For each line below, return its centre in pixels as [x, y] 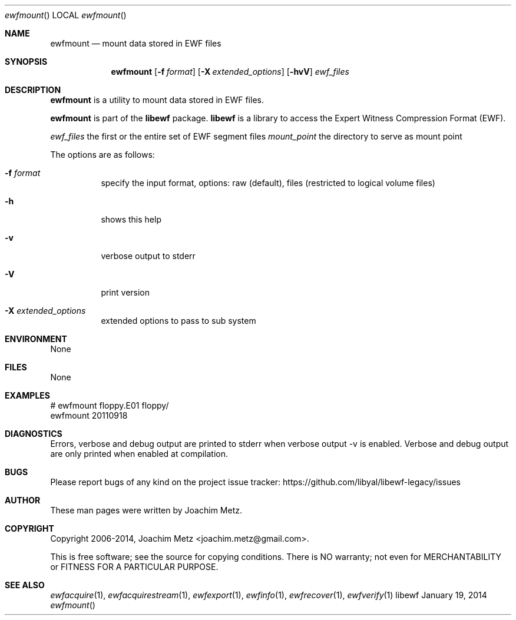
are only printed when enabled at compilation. [139, 454]
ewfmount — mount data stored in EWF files [136, 43]
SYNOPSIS [26, 62]
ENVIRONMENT [36, 339]
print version [125, 292]
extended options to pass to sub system [178, 321]
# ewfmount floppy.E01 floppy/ [110, 405]
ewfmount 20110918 [89, 415]
